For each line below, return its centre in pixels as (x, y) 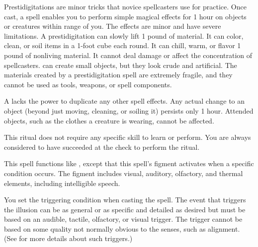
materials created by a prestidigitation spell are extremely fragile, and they (118, 75)
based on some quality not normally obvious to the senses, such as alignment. (122, 228)
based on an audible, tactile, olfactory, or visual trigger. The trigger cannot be (123, 219)
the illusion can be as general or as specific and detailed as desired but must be (125, 209)
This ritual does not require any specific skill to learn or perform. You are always (128, 137)
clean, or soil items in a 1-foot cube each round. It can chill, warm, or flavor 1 (123, 45)
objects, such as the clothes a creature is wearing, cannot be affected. (109, 120)
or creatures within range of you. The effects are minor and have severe (113, 26)
